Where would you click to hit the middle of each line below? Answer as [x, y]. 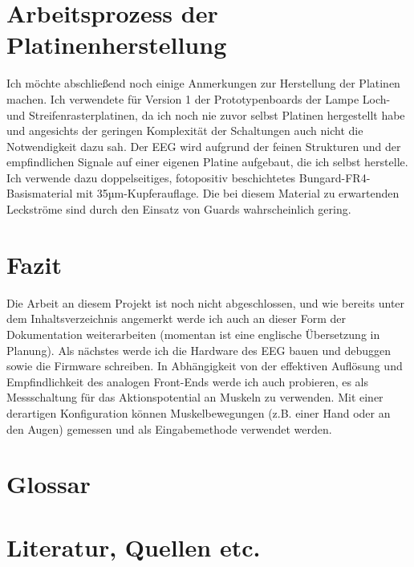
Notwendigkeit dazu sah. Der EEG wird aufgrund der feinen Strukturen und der [204, 146]
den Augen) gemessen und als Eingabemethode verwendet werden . [169, 428]
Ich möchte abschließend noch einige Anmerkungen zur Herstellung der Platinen [203, 83]
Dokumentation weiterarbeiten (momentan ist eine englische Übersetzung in [193, 334]
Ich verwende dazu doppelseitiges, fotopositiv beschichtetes [151, 177]
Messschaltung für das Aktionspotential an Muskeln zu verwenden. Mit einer [195, 397]
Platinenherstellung [117, 45]
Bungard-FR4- [335, 177]
